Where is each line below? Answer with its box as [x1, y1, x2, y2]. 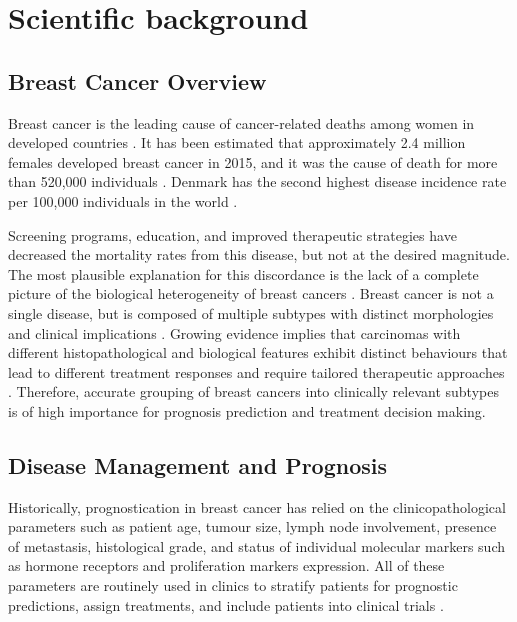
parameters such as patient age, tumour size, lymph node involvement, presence [8, 516, 497, 537]
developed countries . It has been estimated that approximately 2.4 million [8, 132, 466, 153]
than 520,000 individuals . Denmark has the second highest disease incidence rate [8, 171, 507, 192]
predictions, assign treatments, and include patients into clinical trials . [8, 594, 444, 615]
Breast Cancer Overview [8, 65, 267, 96]
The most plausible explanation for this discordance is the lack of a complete [8, 263, 479, 284]
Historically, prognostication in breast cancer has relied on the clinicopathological [8, 496, 506, 517]
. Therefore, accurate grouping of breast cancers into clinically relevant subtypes [8, 381, 499, 402]
